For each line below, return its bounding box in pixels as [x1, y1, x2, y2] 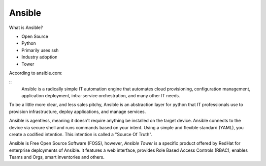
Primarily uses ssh [21, 47, 59, 53]
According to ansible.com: [9, 70, 63, 76]
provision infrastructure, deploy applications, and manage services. [9, 109, 146, 114]
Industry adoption [21, 54, 58, 60]
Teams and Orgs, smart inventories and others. [9, 154, 104, 160]
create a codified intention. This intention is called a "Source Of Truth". [9, 132, 153, 138]
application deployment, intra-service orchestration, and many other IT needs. [21, 93, 180, 99]
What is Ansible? [9, 25, 43, 30]
